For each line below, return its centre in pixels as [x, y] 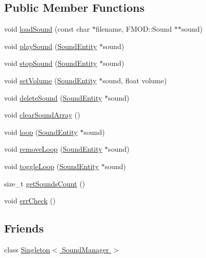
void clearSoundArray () [42, 115]
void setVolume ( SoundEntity [50, 80]
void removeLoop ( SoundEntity [53, 149]
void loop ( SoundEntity [41, 132]
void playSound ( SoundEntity [51, 46]
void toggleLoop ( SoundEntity [51, 166]
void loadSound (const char [47, 29]
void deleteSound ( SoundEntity [53, 97]
